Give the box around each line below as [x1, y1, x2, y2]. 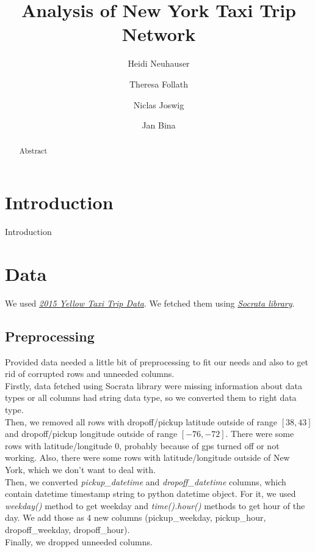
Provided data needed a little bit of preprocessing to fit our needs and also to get [5, 355, 308, 368]
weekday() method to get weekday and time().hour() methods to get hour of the [5, 499, 305, 512]
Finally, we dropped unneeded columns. [5, 535, 153, 548]
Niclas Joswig [133, 98, 184, 111]
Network [121, 21, 196, 47]
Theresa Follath [129, 77, 188, 90]
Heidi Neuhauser [128, 57, 190, 70]
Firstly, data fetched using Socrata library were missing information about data [5, 379, 302, 392]
